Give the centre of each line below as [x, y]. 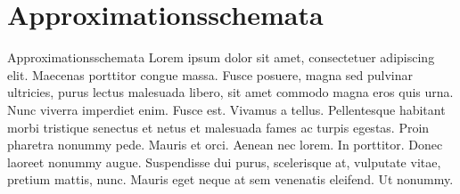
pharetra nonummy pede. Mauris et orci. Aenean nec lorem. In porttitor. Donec [225, 145]
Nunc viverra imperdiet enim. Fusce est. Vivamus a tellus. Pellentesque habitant [226, 109]
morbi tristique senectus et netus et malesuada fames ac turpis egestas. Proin [218, 127]
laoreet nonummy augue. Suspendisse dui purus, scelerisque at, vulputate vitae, [224, 162]
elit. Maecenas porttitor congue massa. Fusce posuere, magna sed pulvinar [210, 74]
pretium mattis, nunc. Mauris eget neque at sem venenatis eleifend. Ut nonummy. [230, 179]
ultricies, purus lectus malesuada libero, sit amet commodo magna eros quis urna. [230, 92]
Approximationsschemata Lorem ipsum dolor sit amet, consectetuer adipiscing [221, 57]
